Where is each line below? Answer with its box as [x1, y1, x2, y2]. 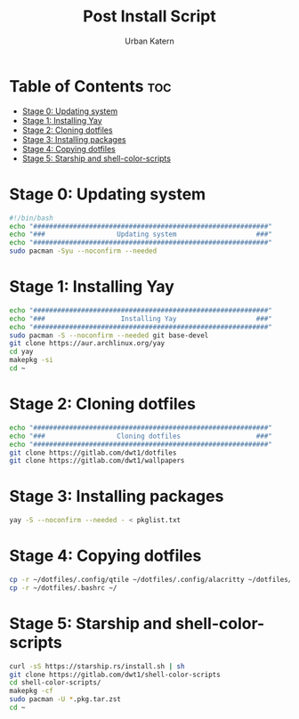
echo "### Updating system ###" [9, 230, 273, 239]
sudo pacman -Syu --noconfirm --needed [9, 246, 158, 255]
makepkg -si [9, 356, 53, 365]
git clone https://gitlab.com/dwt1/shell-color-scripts [9, 670, 221, 679]
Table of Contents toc [9, 76, 172, 96]
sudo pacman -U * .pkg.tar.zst [9, 695, 122, 704]
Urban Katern [124, 36, 175, 46]
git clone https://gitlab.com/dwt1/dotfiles [9, 448, 177, 457]
